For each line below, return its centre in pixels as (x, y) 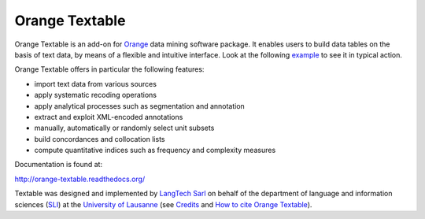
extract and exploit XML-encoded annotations (109, 117)
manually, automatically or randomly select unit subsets (124, 128)
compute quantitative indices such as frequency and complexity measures (155, 150)
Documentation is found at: (58, 165)
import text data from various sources (96, 84)
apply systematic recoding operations (96, 95)
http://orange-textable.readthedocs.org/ (80, 179)
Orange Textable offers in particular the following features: (109, 69)
